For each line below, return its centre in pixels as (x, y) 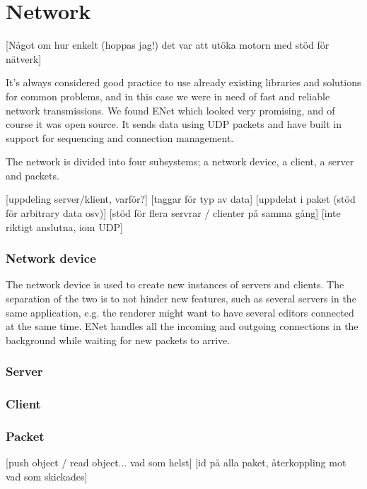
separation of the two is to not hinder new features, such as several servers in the (181, 299)
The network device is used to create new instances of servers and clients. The (175, 284)
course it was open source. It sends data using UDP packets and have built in (174, 124)
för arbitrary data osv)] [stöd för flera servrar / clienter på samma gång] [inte (173, 213)
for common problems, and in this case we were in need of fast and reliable (168, 96)
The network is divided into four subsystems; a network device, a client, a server (180, 161)
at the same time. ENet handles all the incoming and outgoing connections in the (182, 326)
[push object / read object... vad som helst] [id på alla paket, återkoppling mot (176, 463)
